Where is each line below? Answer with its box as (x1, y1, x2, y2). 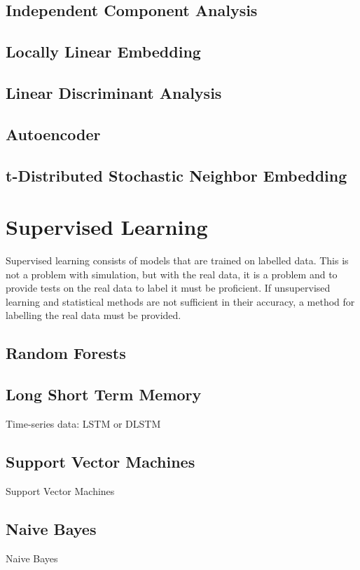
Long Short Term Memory (6, 384, 202, 405)
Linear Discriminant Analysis (6, 81, 222, 103)
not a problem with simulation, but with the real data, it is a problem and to (6, 266, 338, 281)
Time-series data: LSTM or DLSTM (6, 416, 161, 430)
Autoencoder (6, 123, 101, 144)
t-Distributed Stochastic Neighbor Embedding (6, 164, 347, 186)
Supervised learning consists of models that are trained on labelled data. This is (6, 253, 349, 268)
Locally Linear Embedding (6, 41, 201, 62)
